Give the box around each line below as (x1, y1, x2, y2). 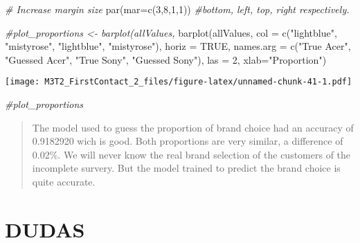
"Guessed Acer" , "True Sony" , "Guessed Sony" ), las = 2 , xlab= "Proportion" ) (5, 52, 327, 66)
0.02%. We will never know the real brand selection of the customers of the (32, 147, 351, 161)
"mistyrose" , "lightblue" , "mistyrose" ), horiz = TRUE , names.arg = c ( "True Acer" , (5, 39, 351, 53)
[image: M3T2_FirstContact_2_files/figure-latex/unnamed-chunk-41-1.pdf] (5, 77, 352, 87)
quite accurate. (32, 174, 96, 188)
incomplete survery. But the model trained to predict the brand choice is (32, 161, 341, 175)
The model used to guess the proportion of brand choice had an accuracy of (32, 120, 354, 134)
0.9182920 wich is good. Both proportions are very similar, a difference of (32, 134, 343, 148)
